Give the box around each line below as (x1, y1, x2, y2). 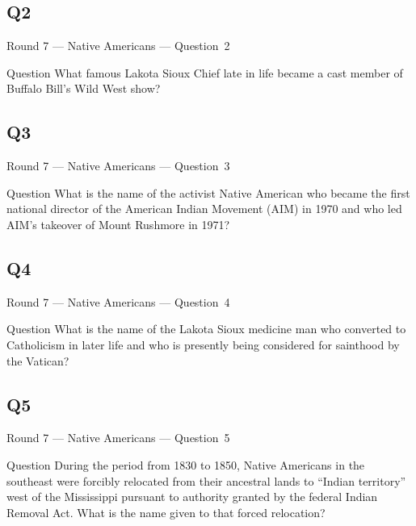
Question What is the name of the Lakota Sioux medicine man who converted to (6, 320, 406, 337)
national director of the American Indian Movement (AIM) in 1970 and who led (6, 200, 402, 217)
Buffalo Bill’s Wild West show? (6, 80, 161, 97)
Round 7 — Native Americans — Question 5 (6, 429, 230, 446)
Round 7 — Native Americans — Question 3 (6, 157, 230, 174)
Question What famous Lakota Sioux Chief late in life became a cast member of (6, 64, 403, 81)
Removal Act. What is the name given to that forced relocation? (6, 503, 326, 520)
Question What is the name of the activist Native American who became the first (6, 184, 410, 201)
